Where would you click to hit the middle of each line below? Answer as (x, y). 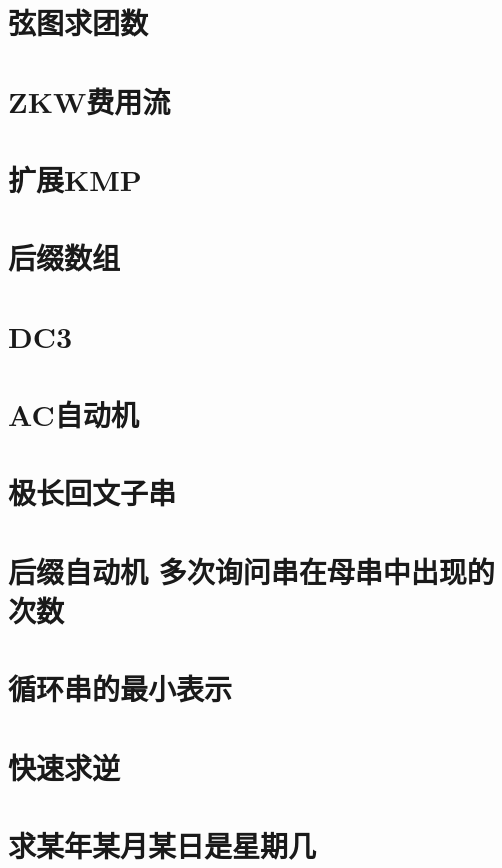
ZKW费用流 (89, 100)
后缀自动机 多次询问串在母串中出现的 (251, 570)
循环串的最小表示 (120, 688)
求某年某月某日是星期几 (162, 845)
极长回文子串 (92, 492)
